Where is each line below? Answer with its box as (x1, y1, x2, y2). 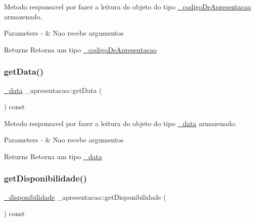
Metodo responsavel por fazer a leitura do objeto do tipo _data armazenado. (4, 118, 237, 128)
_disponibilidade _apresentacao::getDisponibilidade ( (4, 191, 166, 202)
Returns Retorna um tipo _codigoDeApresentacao (4, 44, 157, 54)
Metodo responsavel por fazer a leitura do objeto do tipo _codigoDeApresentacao (4, 1, 251, 11)
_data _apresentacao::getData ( (4, 85, 102, 95)
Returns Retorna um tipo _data (4, 151, 102, 161)
